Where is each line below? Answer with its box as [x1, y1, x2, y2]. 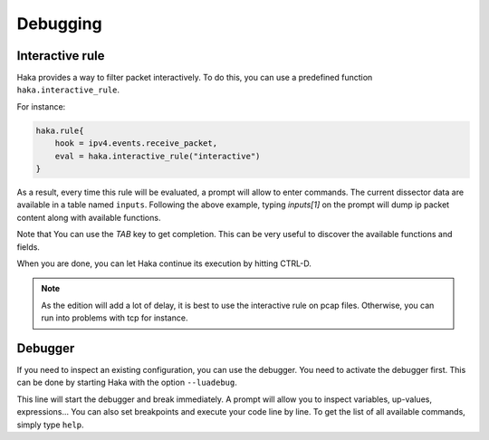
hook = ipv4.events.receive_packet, [54, 139, 217, 148]
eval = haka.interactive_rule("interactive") [54, 150, 261, 161]
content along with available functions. [16, 212, 161, 223]
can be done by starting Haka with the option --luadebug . [16, 377, 237, 388]
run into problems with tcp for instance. [41, 312, 188, 323]
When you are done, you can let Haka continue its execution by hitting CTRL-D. [16, 258, 312, 269]
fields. [16, 241, 41, 253]
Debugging [16, 14, 103, 33]
